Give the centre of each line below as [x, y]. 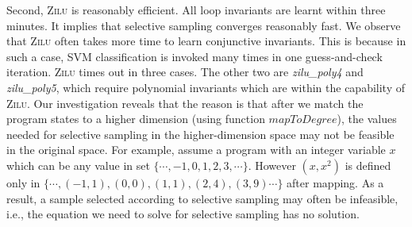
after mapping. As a [335, 182]
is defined [368, 165]
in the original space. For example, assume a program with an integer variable [196, 150]
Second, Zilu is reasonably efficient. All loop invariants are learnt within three [196, 10]
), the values [367, 119]
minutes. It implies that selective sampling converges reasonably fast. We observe [204, 25]
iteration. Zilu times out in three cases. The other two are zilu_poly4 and [185, 72]
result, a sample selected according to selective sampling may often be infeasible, [202, 198]
